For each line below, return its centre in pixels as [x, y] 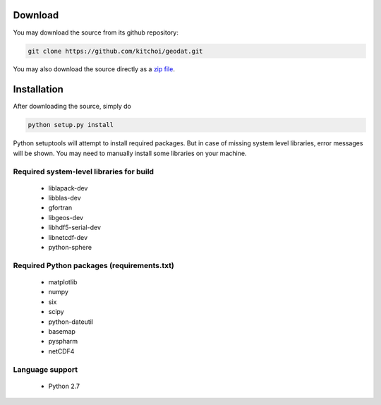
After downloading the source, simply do [72, 107]
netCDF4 [61, 351]
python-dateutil [71, 322]
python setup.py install [71, 125]
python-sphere [70, 248]
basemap [62, 331]
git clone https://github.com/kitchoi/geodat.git [115, 51]
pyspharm [63, 341]
